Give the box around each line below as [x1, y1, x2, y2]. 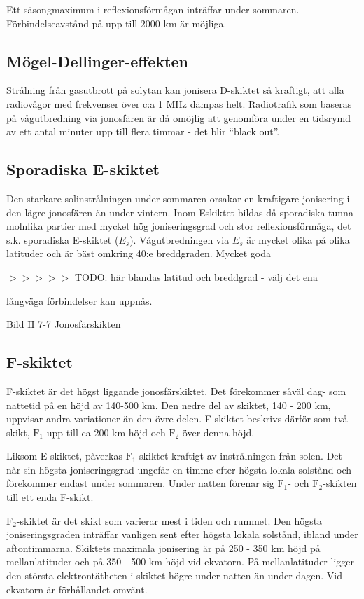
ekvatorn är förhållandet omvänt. [6, 581, 148, 596]
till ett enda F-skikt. [6, 490, 94, 504]
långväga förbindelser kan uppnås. [6, 293, 153, 308]
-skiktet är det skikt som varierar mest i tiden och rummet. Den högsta [16, 513, 323, 528]
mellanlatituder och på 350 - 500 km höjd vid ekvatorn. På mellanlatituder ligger [6, 554, 354, 569]
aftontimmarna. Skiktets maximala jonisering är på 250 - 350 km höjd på [6, 540, 321, 555]
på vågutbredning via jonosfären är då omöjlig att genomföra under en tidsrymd [6, 110, 351, 125]
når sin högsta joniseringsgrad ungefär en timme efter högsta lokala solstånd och [6, 462, 352, 476]
